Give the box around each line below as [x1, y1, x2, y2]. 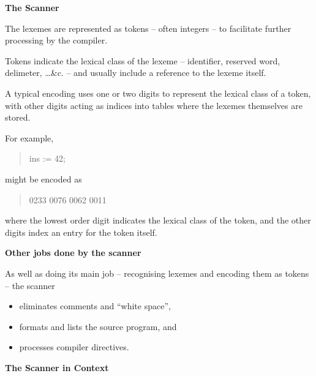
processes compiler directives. [19, 340, 129, 353]
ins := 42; [29, 152, 66, 165]
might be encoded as [5, 172, 82, 185]
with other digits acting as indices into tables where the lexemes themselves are [5, 99, 303, 111]
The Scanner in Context [5, 361, 109, 374]
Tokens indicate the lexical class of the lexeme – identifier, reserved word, [5, 54, 280, 67]
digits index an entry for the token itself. [5, 225, 157, 238]
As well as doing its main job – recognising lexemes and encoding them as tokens [5, 266, 309, 279]
